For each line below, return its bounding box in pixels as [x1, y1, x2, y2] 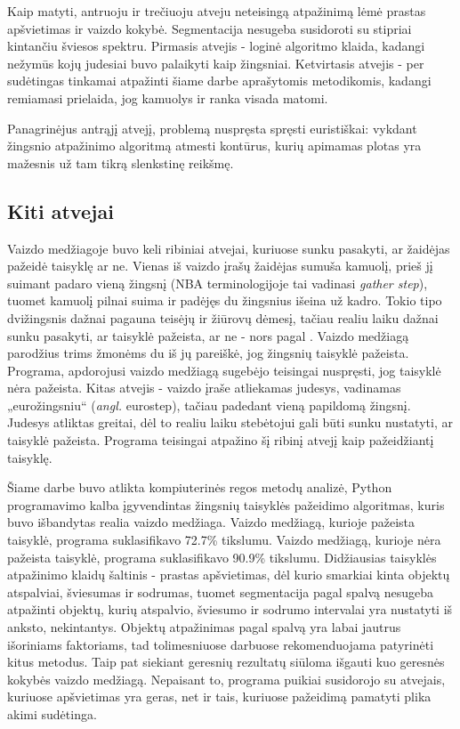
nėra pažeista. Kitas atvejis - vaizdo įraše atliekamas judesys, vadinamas [7, 378, 401, 397]
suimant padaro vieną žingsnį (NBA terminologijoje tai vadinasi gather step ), [7, 273, 428, 292]
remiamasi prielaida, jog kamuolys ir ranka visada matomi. [7, 88, 328, 107]
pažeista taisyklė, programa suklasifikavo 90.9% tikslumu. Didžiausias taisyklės [7, 547, 437, 566]
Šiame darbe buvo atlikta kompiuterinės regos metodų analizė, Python [7, 478, 392, 497]
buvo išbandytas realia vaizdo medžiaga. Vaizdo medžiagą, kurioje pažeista [7, 513, 416, 531]
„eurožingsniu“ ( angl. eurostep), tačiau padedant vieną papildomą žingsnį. [7, 395, 411, 414]
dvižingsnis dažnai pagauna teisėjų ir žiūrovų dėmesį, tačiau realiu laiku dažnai [7, 308, 439, 327]
